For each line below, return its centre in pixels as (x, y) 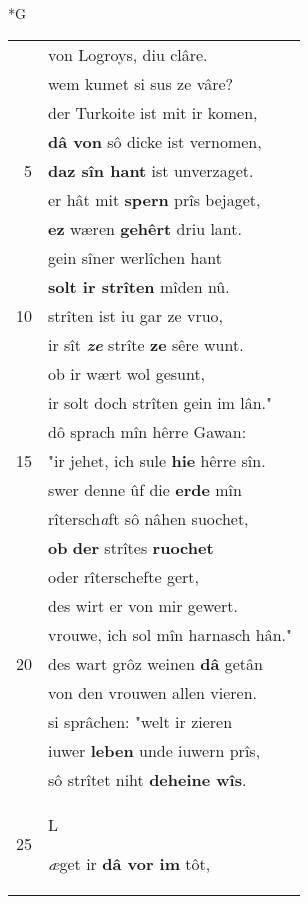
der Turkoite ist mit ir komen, (153, 112)
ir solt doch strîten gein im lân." (160, 402)
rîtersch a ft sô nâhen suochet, (148, 518)
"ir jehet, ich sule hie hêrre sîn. (157, 460)
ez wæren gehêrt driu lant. (145, 228)
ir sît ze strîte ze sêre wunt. (146, 344)
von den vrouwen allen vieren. (153, 692)
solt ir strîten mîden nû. (139, 286)
